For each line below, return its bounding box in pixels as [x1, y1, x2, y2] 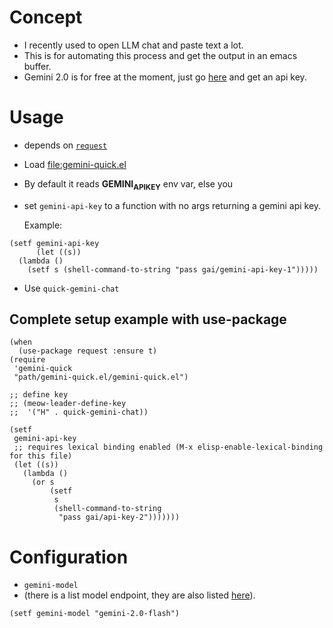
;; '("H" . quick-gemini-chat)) [9, 407, 149, 418]
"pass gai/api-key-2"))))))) [58, 512, 181, 523]
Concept [9, 6, 83, 29]
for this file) [9, 451, 73, 461]
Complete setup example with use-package [9, 311, 287, 328]
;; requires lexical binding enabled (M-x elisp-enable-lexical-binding [13, 442, 324, 453]
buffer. [23, 60, 52, 72]
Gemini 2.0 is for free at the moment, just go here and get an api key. [23, 71, 307, 83]
